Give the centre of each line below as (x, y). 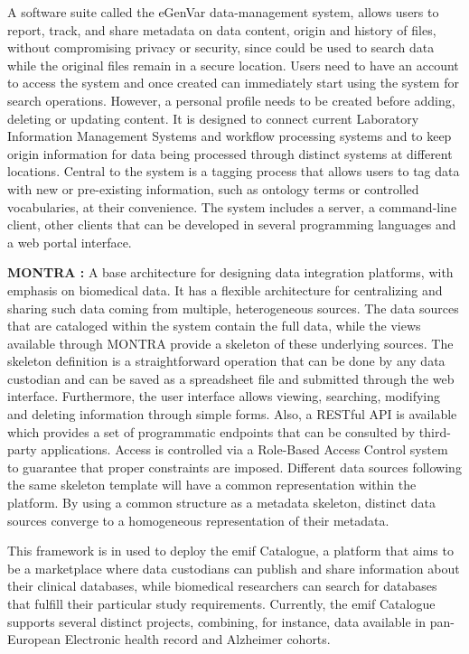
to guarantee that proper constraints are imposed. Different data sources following (234, 467)
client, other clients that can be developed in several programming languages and (232, 224)
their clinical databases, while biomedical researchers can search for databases (222, 586)
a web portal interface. (70, 242)
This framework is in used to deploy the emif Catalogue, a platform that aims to (230, 551)
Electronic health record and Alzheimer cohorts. (197, 639)
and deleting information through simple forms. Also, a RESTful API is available (232, 414)
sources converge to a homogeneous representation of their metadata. (198, 520)
